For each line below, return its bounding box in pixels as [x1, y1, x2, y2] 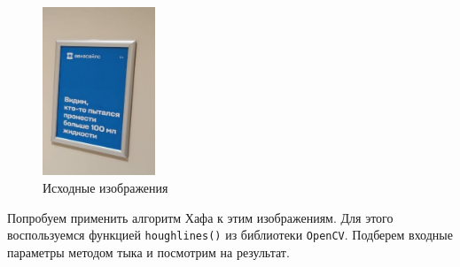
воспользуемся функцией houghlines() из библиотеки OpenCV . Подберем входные [7, 225, 453, 244]
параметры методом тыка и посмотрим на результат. [7, 242, 290, 261]
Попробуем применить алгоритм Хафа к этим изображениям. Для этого [7, 208, 394, 226]
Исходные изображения [43, 178, 168, 196]
